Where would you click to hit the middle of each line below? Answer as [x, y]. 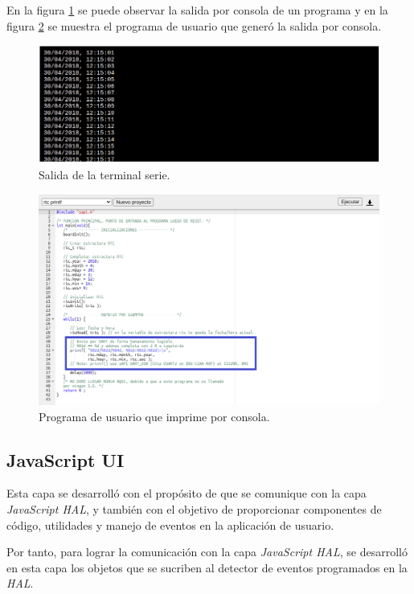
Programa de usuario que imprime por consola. [154, 416]
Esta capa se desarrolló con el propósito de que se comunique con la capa [187, 493]
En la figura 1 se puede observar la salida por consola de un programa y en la [197, 10]
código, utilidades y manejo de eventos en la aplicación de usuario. [170, 524]
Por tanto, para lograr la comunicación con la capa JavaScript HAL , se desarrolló [207, 552]
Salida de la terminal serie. [105, 174]
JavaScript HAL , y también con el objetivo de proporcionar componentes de [194, 509]
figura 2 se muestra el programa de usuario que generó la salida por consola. [194, 25]
